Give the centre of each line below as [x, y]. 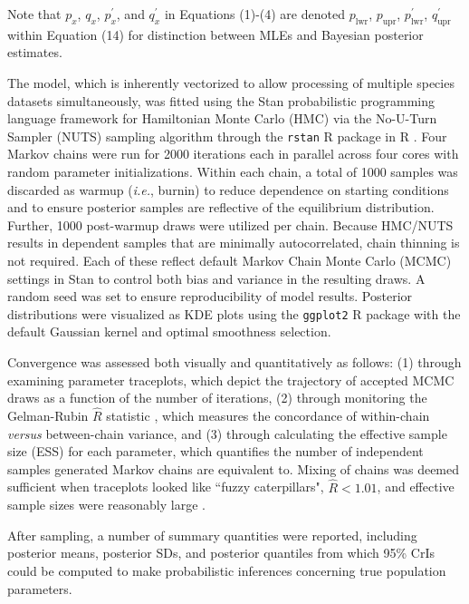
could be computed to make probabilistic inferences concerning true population [227, 570]
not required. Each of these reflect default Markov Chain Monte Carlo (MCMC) [230, 260]
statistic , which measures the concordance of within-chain [268, 416]
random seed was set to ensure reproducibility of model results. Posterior [210, 296]
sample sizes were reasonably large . [106, 505]
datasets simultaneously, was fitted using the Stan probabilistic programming [221, 100]
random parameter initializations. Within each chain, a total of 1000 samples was [233, 172]
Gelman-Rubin [48, 416]
